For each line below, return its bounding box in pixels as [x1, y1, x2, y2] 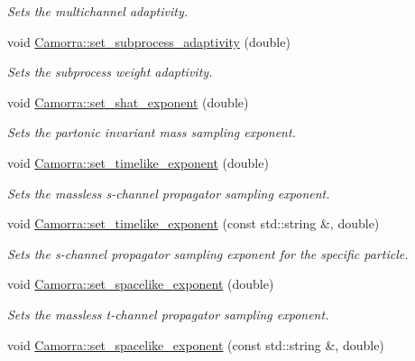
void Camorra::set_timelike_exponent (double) [7, 153, 269, 171]
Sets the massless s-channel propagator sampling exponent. [7, 183, 330, 202]
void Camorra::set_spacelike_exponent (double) [7, 274, 274, 293]
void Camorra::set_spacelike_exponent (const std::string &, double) [7, 335, 384, 354]
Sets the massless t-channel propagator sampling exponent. [7, 304, 329, 323]
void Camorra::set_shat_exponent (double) [7, 92, 249, 111]
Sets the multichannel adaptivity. [7, 2, 189, 20]
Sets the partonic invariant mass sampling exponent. [7, 123, 296, 142]
